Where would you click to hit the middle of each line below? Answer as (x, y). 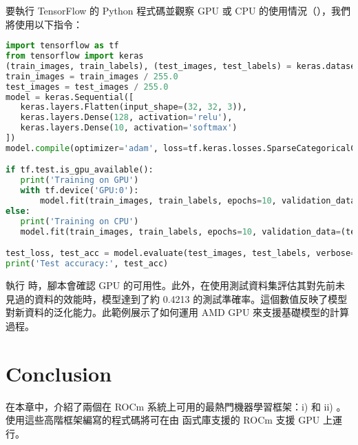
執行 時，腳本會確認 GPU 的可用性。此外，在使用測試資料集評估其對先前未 (176, 285)
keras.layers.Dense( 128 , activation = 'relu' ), (126, 118)
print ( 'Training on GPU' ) (80, 180)
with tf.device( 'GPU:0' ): (80, 191)
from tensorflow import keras (75, 56)
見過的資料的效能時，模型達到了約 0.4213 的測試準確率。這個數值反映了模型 (177, 298)
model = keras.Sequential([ (70, 97)
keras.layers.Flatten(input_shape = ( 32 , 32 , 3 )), (134, 107)
